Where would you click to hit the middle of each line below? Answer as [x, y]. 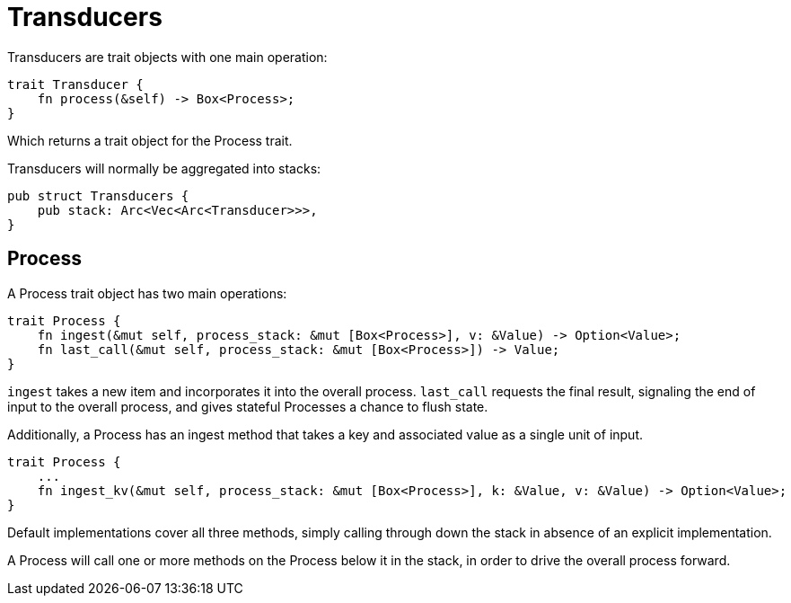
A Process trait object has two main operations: [147, 293]
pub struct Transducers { [98, 195]
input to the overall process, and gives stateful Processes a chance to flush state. [248, 406]
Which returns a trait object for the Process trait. [150, 140]
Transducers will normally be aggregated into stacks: [164, 168]
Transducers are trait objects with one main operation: [167, 57]
